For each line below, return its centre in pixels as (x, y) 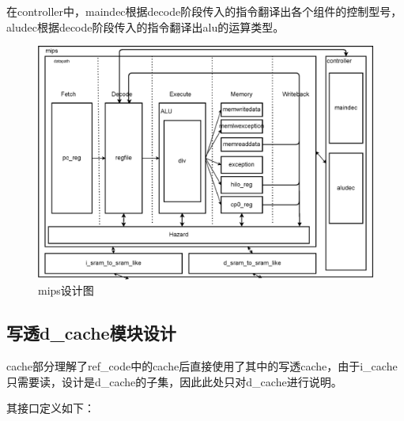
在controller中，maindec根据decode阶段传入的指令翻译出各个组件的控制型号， (204, 11)
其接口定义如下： (51, 408)
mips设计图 (66, 290)
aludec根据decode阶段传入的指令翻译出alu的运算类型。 (145, 26)
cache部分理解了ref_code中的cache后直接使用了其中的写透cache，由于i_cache (202, 366)
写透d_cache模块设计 (91, 333)
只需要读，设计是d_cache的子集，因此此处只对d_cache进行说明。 (174, 381)
